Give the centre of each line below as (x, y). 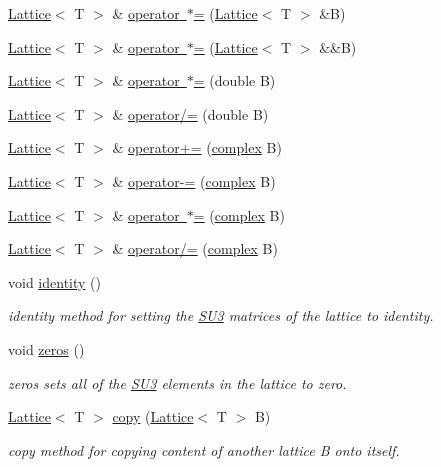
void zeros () (46, 348)
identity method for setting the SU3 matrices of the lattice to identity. (221, 315)
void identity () (54, 281)
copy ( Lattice (153, 416)
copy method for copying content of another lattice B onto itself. (204, 449)
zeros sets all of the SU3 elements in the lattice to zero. (177, 382)
